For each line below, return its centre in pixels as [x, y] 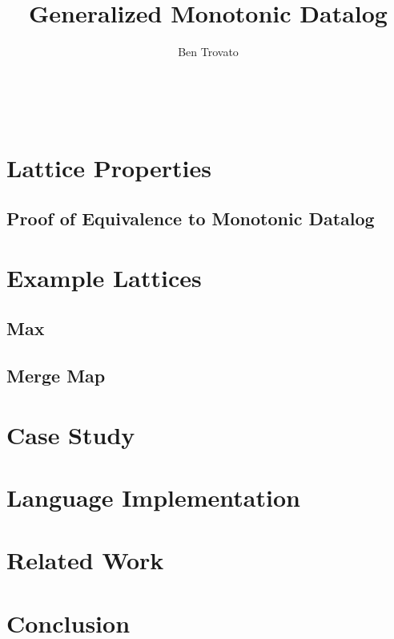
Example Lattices [104, 277]
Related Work [85, 560]
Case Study [71, 434]
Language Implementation [153, 497]
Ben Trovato [208, 52]
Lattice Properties [109, 167]
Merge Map [56, 376]
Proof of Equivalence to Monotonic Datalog [191, 218]
